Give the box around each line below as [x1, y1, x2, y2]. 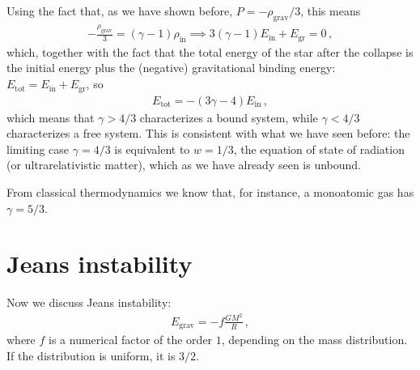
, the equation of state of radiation [233, 140, 405, 157]
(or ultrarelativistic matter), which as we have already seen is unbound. [6, 156, 362, 173]
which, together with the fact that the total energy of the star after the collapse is [6, 43, 414, 60]
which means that [6, 108, 95, 125]
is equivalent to [114, 140, 190, 157]
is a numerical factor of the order [49, 331, 213, 348]
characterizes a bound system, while [139, 108, 318, 125]
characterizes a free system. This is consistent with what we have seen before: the [6, 125, 410, 142]
